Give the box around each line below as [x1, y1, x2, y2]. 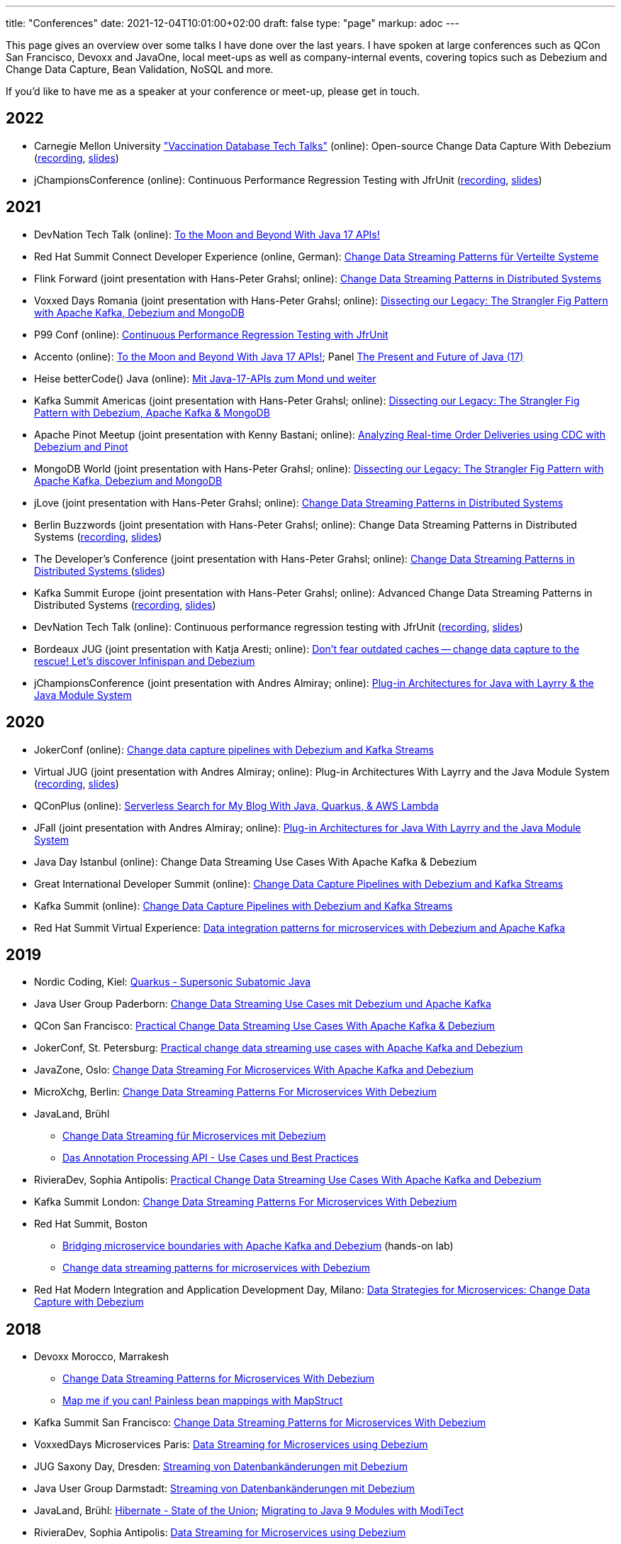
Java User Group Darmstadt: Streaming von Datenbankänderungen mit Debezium [34, 1482, 415, 1495]
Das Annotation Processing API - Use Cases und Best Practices [62, 1152, 359, 1164]
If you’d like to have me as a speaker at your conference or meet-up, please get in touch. [6, 85, 420, 97]
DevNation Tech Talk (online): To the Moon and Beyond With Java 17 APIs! [34, 228, 380, 241]
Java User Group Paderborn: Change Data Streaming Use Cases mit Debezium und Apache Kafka [34, 998, 491, 1010]
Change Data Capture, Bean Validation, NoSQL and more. [6, 63, 274, 75]
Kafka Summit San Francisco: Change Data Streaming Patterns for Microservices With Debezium [34, 1416, 486, 1429]
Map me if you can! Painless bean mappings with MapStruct [62, 1394, 343, 1407]
